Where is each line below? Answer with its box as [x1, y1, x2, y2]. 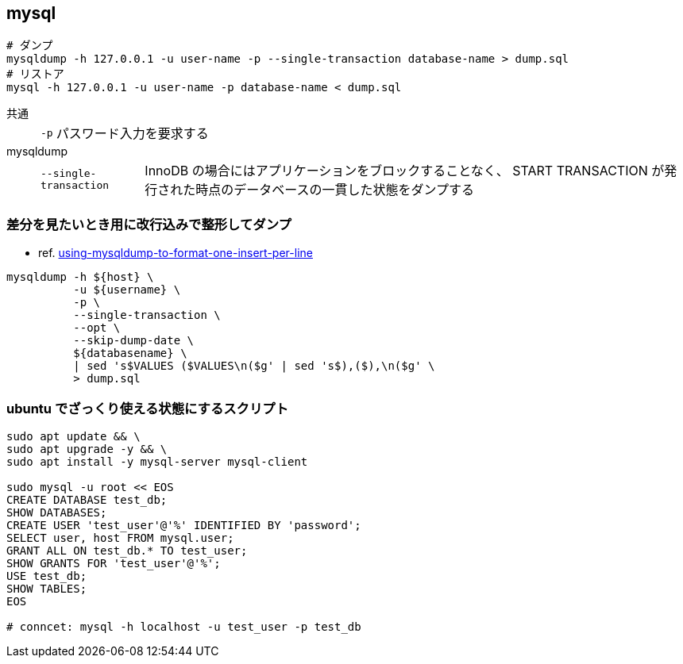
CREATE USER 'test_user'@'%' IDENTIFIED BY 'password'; [6, 518, 361, 532]
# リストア [6, 67, 64, 81]
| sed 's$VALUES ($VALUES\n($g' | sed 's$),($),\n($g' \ [73, 359, 435, 373]
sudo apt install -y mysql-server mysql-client [6, 455, 308, 468]
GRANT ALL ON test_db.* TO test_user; [6, 543, 248, 557]
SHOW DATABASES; [6, 505, 107, 519]
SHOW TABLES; [6, 581, 87, 595]
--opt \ [73, 321, 121, 335]
